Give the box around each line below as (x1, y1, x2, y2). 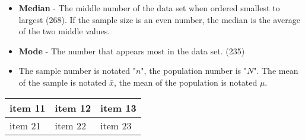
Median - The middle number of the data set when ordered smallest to (18, 2, 280, 14)
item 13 (100, 100, 136, 115)
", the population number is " (141, 64, 247, 77)
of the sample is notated (18, 76, 107, 88)
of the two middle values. (18, 25, 110, 37)
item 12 (55, 100, 91, 115)
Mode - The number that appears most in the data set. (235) (18, 44, 245, 57)
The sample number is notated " (18, 64, 136, 77)
